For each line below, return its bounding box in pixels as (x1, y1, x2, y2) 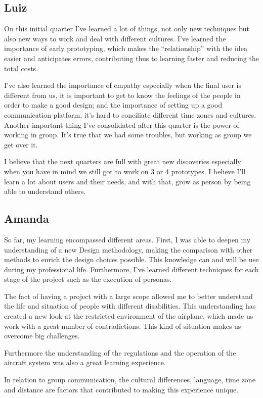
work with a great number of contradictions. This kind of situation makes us (4, 320, 241, 331)
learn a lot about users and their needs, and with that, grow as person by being (4, 176, 251, 186)
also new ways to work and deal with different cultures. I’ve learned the (4, 33, 226, 43)
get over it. (4, 139, 38, 150)
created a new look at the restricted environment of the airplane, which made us (4, 311, 253, 321)
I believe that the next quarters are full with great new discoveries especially (4, 156, 241, 167)
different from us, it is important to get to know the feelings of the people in (4, 89, 241, 100)
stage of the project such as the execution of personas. (4, 274, 172, 284)
